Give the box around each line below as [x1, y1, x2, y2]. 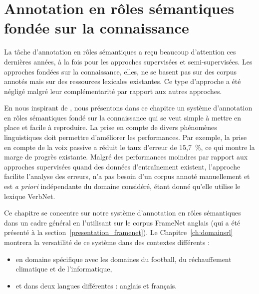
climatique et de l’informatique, [15, 263, 112, 274]
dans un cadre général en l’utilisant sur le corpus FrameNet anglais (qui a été [4, 217, 241, 227]
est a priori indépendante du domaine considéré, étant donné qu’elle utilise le [4, 181, 241, 191]
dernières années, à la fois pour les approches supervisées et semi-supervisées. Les [4, 56, 253, 66]
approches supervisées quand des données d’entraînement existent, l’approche [4, 161, 241, 171]
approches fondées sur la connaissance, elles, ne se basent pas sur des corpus [4, 66, 237, 76]
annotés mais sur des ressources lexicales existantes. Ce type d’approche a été [4, 76, 241, 86]
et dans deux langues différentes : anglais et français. [15, 280, 177, 290]
